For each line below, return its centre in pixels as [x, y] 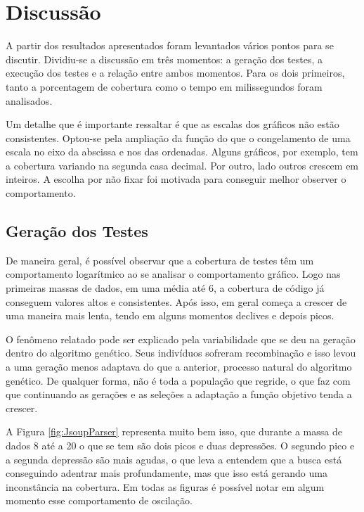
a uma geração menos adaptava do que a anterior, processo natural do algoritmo [179, 367]
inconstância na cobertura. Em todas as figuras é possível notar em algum [165, 486]
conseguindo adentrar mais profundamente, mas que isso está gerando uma [167, 473]
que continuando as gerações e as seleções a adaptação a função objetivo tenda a [179, 394]
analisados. [29, 100]
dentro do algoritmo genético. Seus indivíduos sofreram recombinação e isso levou [181, 353]
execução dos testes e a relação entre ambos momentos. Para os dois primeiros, [175, 73]
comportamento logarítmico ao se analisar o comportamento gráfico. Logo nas [173, 274]
